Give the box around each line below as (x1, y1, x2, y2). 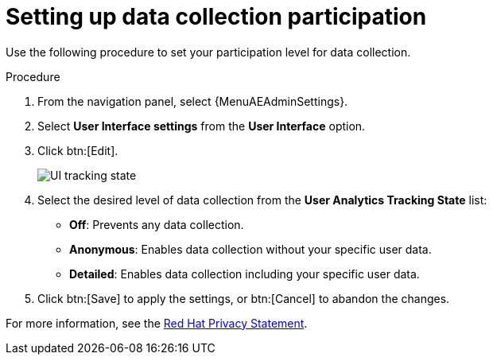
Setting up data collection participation (6, 3, 427, 30)
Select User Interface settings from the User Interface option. (37, 118, 366, 133)
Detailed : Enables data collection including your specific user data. (69, 266, 420, 281)
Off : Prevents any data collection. (69, 217, 244, 231)
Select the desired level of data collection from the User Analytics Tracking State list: (37, 192, 487, 207)
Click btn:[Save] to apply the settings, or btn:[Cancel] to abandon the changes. (37, 291, 450, 305)
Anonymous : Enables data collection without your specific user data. (69, 242, 432, 256)
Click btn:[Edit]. (37, 143, 118, 157)
